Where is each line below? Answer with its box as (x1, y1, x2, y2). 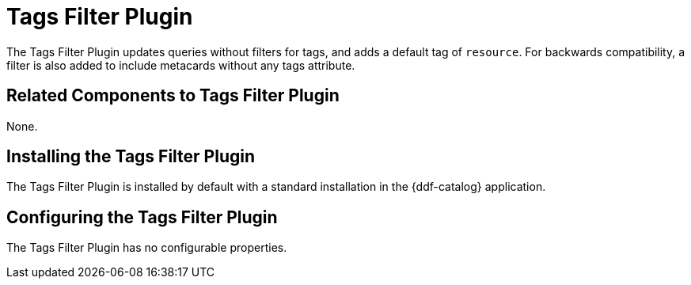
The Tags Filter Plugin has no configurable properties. (6, 241, 287, 255)
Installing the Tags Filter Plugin (6, 146, 256, 167)
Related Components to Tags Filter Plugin (6, 85, 340, 106)
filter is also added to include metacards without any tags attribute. (6, 58, 355, 72)
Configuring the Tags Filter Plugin (6, 207, 278, 227)
